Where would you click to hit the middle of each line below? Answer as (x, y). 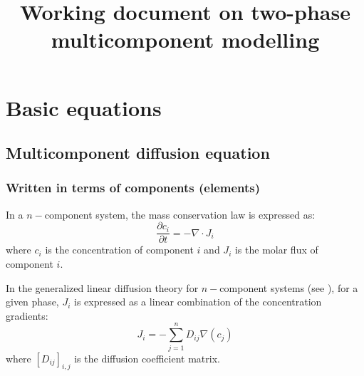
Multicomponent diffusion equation (138, 153)
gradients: (27, 315)
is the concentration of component (119, 250)
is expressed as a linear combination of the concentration (198, 302)
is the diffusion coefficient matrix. (147, 358)
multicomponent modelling (185, 40)
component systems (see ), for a (289, 287)
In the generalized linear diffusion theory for (102, 287)
